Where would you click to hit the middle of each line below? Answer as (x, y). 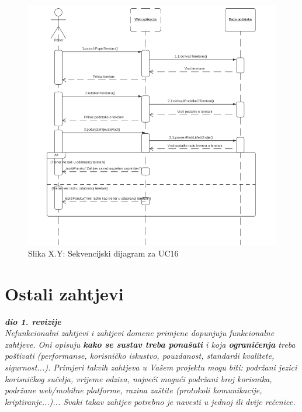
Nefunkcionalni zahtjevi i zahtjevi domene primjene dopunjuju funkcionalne (140, 333)
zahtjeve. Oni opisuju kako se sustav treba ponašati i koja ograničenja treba (150, 344)
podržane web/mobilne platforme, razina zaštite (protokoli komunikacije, (133, 390)
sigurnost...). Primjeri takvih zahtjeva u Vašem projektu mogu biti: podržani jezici (151, 367)
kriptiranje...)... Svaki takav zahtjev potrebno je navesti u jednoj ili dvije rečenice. (150, 401)
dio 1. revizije (33, 321)
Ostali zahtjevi (64, 293)
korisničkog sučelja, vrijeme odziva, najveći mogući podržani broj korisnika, (138, 378)
